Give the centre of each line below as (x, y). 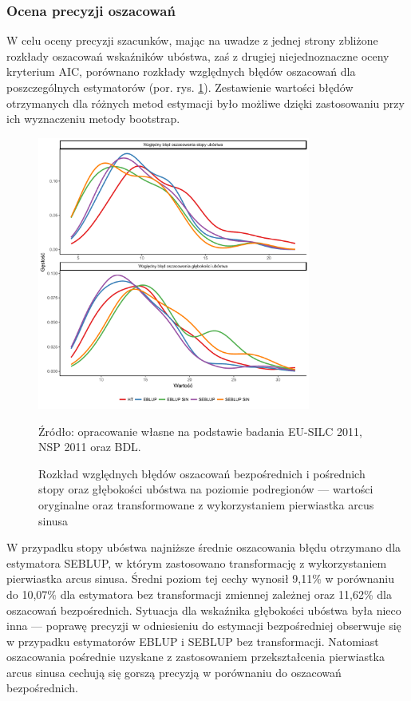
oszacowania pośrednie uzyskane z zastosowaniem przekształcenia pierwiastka (196, 657)
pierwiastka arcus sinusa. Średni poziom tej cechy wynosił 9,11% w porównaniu (200, 578)
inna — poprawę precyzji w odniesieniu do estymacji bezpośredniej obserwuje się (204, 626)
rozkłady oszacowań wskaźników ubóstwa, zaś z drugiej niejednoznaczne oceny (198, 55)
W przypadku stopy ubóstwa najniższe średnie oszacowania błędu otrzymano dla (204, 547)
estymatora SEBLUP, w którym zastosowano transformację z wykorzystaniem (197, 562)
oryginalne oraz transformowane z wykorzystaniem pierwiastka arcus (206, 504)
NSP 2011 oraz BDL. (90, 447)
